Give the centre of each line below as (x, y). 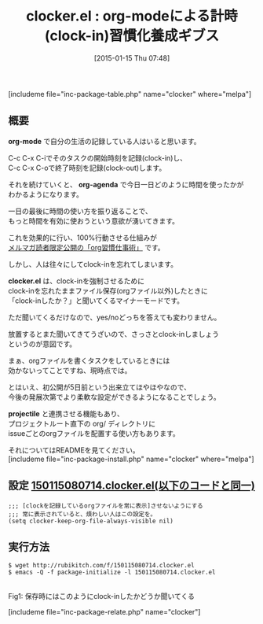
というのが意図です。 (42, 344)
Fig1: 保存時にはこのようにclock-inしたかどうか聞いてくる (101, 596)
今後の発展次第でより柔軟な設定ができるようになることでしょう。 (115, 397)
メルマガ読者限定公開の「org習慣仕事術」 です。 (86, 247)
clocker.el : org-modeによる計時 (132, 16)
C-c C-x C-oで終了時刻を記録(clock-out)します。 (87, 168)
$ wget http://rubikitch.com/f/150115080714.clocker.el (101, 566)
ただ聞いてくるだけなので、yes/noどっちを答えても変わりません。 (115, 317)
